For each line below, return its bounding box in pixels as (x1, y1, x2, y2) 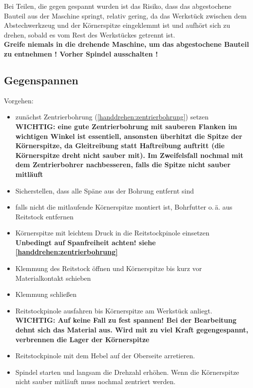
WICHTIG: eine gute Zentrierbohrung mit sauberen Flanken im (15, 121, 237, 131)
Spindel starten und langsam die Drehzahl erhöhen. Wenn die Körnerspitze (15, 367, 239, 377)
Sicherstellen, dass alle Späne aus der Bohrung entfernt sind (15, 185, 194, 195)
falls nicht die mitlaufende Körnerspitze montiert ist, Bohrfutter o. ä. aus (15, 202, 233, 212)
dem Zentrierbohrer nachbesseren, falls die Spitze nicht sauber (15, 159, 231, 170)
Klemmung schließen (15, 289, 77, 299)
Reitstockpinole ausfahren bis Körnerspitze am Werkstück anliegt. (15, 305, 213, 315)
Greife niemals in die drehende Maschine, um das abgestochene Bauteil (4, 39, 249, 49)
